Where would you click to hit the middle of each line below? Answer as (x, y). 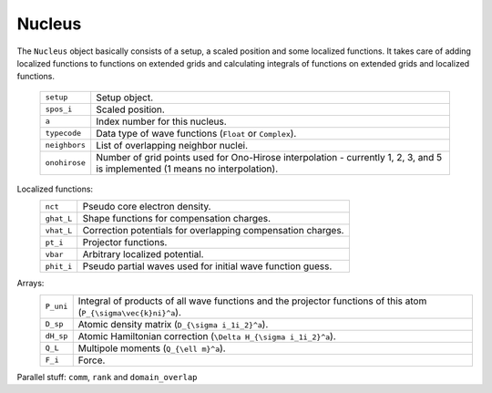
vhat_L (59, 230)
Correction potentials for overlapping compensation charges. (213, 231)
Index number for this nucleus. (161, 121)
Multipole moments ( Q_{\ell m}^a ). (152, 348)
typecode (63, 134)
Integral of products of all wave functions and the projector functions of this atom (252, 301)
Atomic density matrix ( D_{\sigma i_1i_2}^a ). (173, 324)
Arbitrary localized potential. (143, 254)
